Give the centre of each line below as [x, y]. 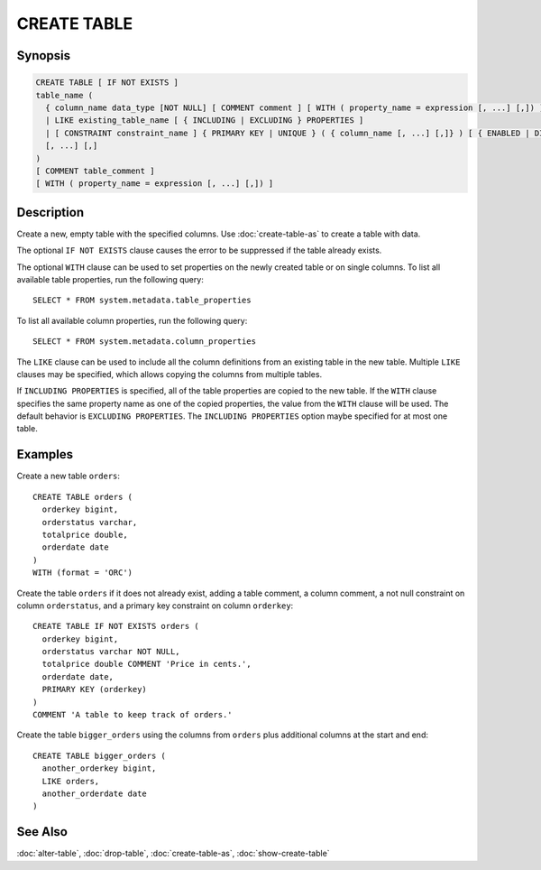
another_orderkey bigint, [99, 768]
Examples [45, 454]
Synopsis [44, 56]
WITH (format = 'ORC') [83, 573]
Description [50, 212]
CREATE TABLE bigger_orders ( [100, 755]
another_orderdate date [95, 793]
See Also [42, 832]
